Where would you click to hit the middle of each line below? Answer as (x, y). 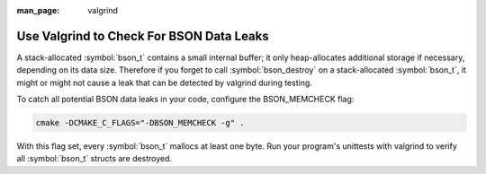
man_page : (38, 10)
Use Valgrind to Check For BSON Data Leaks (143, 36)
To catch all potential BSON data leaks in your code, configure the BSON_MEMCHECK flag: (185, 100)
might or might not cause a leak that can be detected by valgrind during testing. (164, 83)
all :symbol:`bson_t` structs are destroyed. (94, 159)
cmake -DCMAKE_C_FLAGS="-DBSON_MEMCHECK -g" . (140, 123)
